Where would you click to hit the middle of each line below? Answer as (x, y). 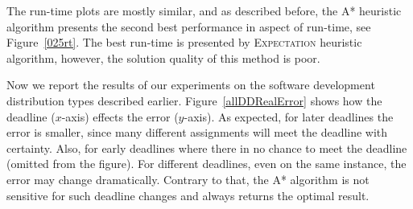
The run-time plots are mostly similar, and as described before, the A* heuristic (204, 10)
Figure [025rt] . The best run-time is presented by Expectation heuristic (184, 42)
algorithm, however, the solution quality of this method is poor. (163, 57)
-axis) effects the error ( (120, 116)
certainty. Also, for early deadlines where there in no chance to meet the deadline (207, 148)
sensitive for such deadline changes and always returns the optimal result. (188, 195)
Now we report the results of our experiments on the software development (191, 85)
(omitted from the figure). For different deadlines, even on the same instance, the (206, 164)
